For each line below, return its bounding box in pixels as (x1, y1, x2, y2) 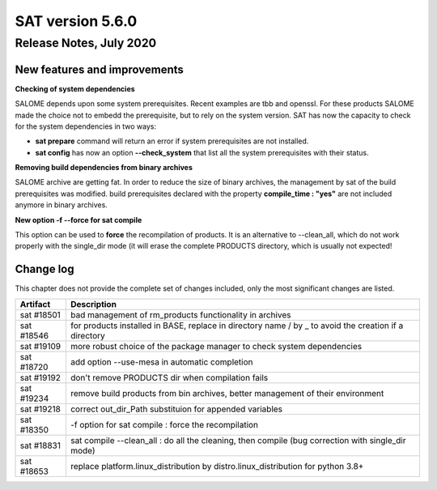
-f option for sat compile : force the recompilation (70, 419, 259, 430)
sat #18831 (19, 440, 61, 451)
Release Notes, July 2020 (15, 36, 157, 50)
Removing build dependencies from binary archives (15, 163, 193, 173)
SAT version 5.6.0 (15, 12, 138, 30)
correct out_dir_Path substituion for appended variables (70, 403, 283, 415)
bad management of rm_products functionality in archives (70, 309, 291, 320)
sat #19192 (19, 372, 61, 383)
